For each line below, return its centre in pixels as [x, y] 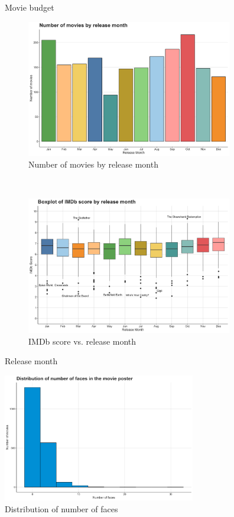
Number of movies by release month [93, 164]
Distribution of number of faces [61, 509]
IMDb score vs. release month [82, 341]
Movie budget [30, 7]
